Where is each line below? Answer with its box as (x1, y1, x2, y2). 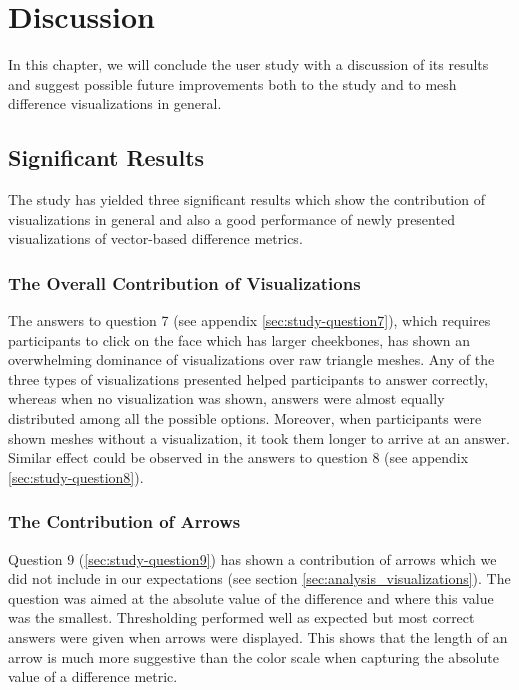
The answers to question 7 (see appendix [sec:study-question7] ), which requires (8, 310, 491, 331)
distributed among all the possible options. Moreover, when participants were (8, 408, 482, 429)
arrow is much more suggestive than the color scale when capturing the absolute (8, 646, 499, 667)
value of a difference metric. (8, 666, 178, 687)
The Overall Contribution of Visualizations (8, 270, 361, 295)
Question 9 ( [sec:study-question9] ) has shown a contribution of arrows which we (8, 548, 497, 569)
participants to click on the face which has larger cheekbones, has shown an (8, 329, 471, 350)
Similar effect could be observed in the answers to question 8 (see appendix (8, 447, 469, 468)
